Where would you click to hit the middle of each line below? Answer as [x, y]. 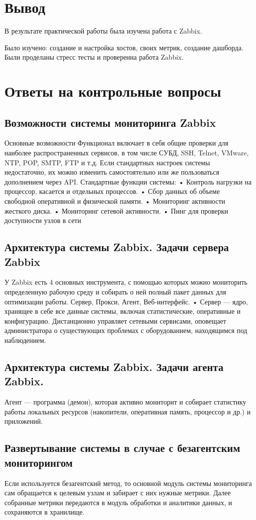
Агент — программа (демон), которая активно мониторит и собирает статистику [125, 402]
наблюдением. [25, 340]
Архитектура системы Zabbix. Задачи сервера [117, 247]
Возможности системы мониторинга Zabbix [110, 122]
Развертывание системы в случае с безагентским [122, 448]
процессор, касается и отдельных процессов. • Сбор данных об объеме [112, 191]
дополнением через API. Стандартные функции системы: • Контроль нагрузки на [128, 181]
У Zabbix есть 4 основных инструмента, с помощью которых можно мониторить [126, 282]
